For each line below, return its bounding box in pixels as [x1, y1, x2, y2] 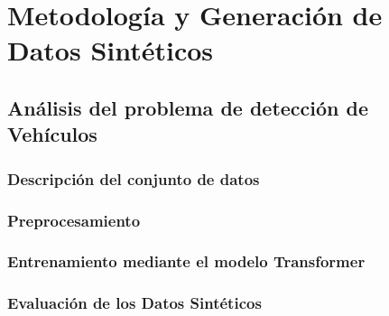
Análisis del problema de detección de [7, 93, 369, 121]
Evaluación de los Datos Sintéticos [7, 292, 262, 314]
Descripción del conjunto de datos [7, 167, 260, 190]
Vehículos [7, 120, 97, 148]
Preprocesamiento [7, 209, 141, 231]
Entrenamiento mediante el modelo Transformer [7, 250, 366, 273]
